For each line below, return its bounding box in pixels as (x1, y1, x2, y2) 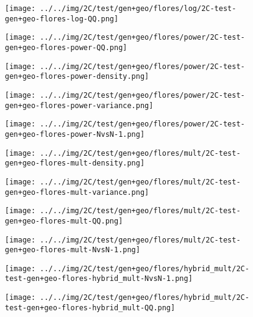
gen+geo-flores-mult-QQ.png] (5, 216, 123, 225)
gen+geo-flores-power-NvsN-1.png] (5, 129, 145, 139)
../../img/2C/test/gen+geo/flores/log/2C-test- (40, 4, 237, 13)
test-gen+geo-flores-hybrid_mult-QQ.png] (5, 303, 176, 312)
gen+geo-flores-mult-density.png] (5, 159, 145, 168)
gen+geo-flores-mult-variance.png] (5, 188, 149, 197)
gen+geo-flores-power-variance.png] (5, 101, 154, 110)
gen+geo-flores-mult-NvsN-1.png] (5, 246, 140, 255)
